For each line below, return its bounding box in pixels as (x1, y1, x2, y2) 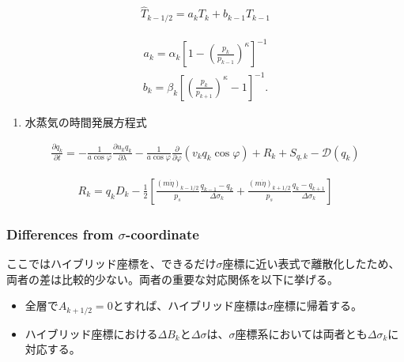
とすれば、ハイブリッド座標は (112, 297, 267, 314)
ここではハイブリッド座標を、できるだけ (6, 255, 217, 272)
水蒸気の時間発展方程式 (25, 113, 147, 130)
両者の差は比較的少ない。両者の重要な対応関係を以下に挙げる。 (6, 270, 338, 287)
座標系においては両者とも (235, 325, 368, 341)
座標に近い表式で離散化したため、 (222, 255, 400, 272)
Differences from (6, 224, 114, 243)
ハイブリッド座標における (25, 325, 158, 341)
